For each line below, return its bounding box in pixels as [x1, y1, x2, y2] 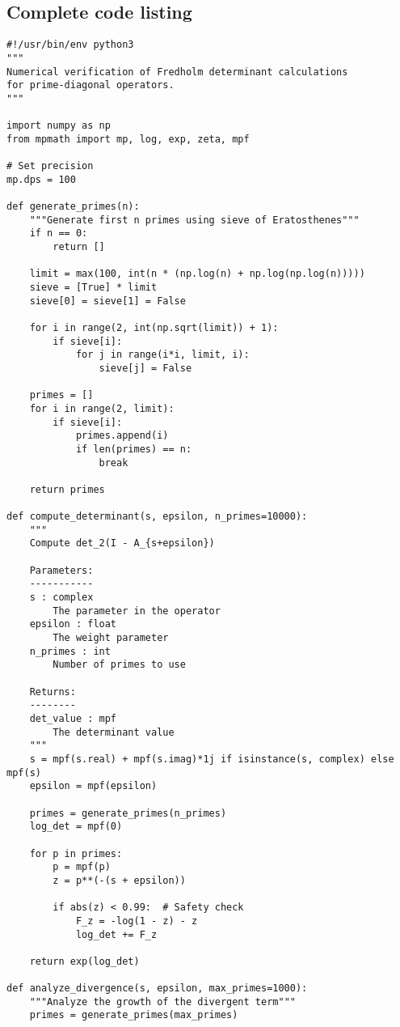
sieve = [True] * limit [29, 282, 158, 294]
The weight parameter [53, 632, 169, 644]
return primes [29, 483, 105, 495]
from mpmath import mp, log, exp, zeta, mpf [6, 133, 250, 145]
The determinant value [53, 726, 175, 738]
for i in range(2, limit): [29, 402, 175, 414]
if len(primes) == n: [75, 443, 192, 455]
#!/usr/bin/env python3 [6, 39, 134, 51]
